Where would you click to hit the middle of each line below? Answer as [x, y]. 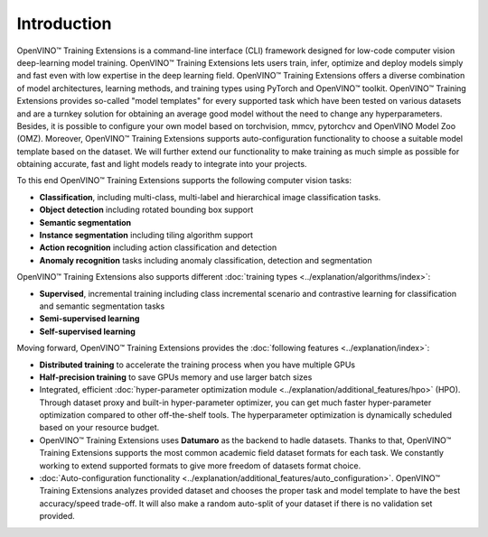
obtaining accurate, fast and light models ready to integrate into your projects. [162, 164]
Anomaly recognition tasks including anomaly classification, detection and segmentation [206, 260]
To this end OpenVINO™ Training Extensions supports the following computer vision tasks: [184, 181]
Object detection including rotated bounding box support [146, 210]
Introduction [64, 23]
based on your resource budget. [99, 428]
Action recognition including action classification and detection [158, 247]
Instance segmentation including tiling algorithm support [146, 236]
